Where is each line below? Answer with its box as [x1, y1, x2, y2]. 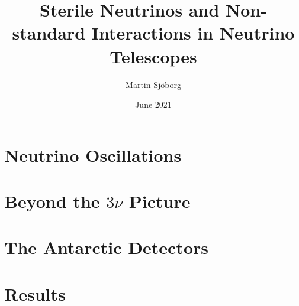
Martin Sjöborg [126, 78, 181, 90]
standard [12, 21, 86, 45]
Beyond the [4, 189, 100, 213]
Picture [128, 189, 191, 213]
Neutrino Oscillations [4, 142, 182, 167]
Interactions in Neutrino [91, 21, 295, 45]
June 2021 [135, 98, 172, 110]
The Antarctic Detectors [4, 235, 208, 259]
